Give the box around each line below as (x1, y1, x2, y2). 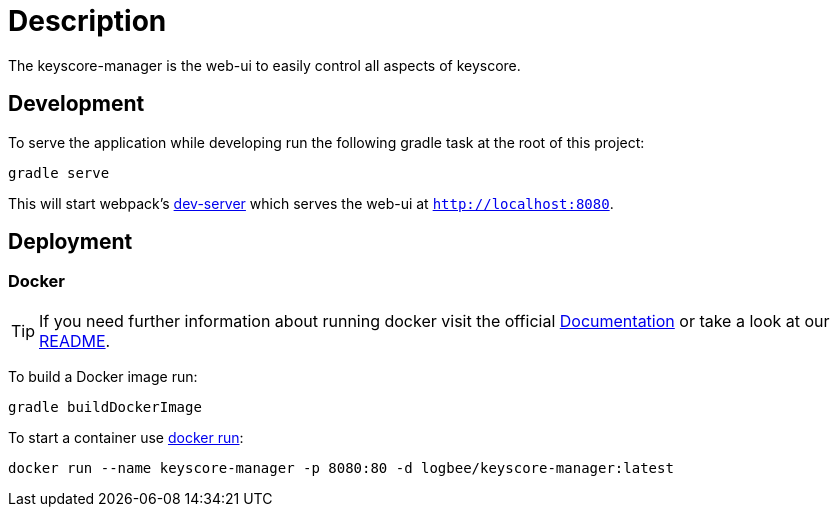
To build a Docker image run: (8, 367, 198, 385)
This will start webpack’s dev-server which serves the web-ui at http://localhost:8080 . (8, 194, 614, 212)
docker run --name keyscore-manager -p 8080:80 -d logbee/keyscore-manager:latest (8, 459, 674, 476)
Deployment (8, 229, 133, 255)
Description (8, 4, 167, 38)
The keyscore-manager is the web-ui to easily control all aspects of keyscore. (8, 56, 521, 74)
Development (8, 91, 145, 117)
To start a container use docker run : (8, 428, 244, 446)
